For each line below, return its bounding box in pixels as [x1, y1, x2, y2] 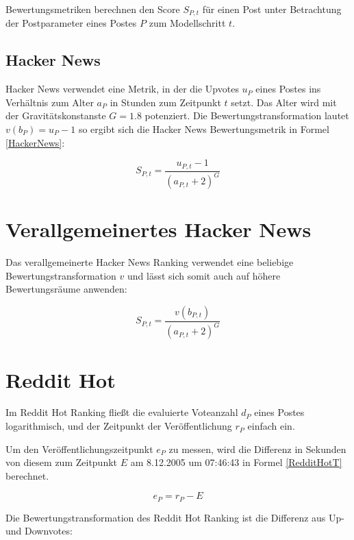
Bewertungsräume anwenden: [5, 282, 127, 296]
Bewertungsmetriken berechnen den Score [5, 2, 180, 16]
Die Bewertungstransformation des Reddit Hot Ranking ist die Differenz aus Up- [5, 510, 344, 524]
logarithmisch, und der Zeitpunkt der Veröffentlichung [5, 419, 232, 433]
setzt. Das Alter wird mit [231, 95, 337, 109]
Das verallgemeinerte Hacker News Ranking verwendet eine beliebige [5, 255, 294, 269]
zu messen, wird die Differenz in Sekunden [168, 441, 346, 456]
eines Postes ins [255, 82, 321, 96]
